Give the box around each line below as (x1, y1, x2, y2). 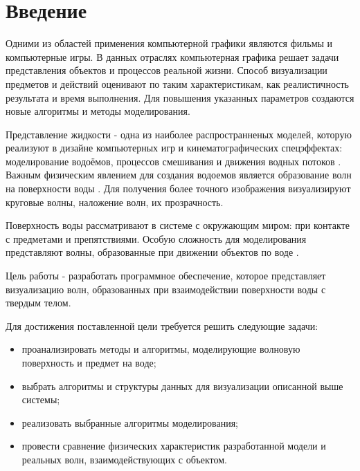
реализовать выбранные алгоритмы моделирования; (21, 415, 238, 430)
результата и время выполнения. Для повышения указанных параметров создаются (6, 90, 354, 104)
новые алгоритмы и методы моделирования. (6, 104, 190, 118)
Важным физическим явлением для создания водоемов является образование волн (6, 167, 352, 182)
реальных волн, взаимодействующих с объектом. (21, 452, 227, 466)
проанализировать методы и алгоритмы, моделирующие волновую (21, 342, 300, 356)
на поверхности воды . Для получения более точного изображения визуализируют (6, 181, 351, 196)
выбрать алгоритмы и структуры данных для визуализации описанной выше (21, 378, 343, 393)
